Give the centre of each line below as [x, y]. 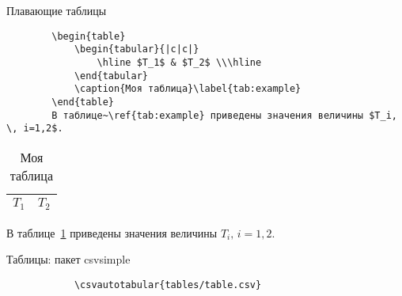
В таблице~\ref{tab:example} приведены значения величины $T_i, [224, 115]
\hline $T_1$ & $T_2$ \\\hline [179, 62]
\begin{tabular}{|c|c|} [137, 49]
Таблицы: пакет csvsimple [68, 259]
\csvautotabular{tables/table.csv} [168, 285]
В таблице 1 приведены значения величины [112, 232]
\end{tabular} [111, 76]
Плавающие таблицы [57, 10]
